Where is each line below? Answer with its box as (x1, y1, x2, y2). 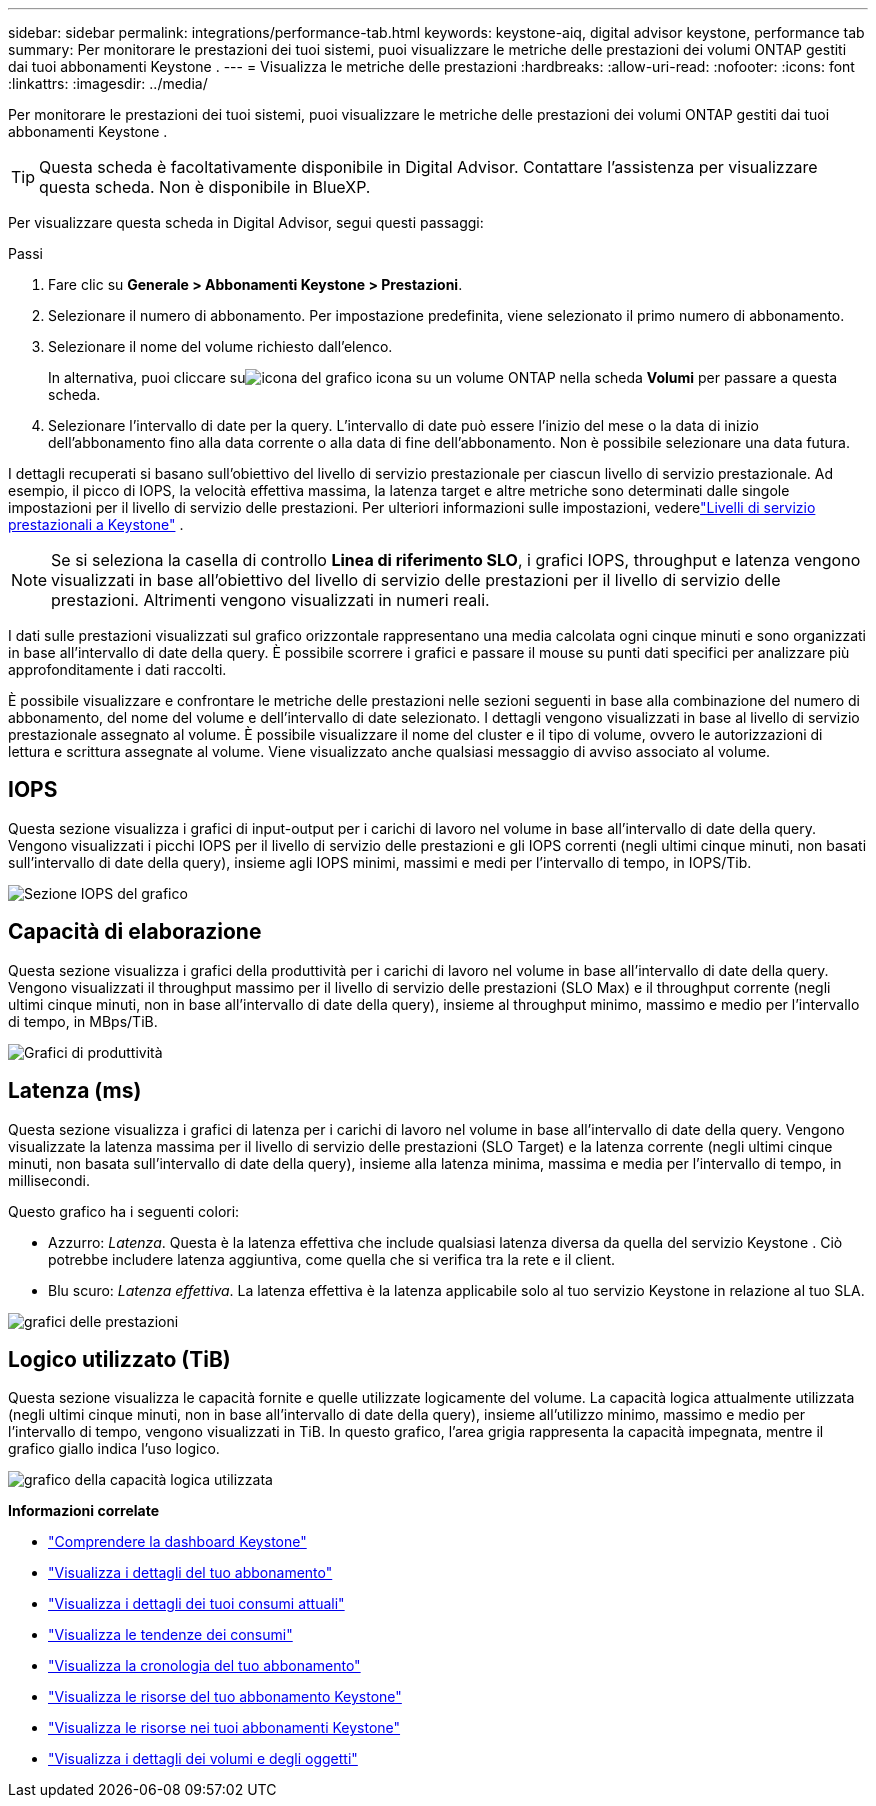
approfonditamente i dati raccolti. (8, 661, 227, 678)
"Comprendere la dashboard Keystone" (48, 1533, 307, 1551)
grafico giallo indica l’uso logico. (8, 1440, 220, 1458)
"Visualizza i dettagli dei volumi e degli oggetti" (48, 1750, 358, 1768)
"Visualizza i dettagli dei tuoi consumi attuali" (48, 1595, 345, 1613)
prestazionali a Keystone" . (8, 516, 184, 533)
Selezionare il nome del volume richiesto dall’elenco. (48, 338, 393, 355)
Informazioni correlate (8, 1502, 160, 1520)
